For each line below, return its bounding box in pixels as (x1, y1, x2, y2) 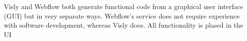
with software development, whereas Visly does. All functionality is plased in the (4, 20, 244, 30)
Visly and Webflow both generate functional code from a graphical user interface (4, 1, 243, 11)
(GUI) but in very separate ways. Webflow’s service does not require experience (4, 10, 240, 20)
